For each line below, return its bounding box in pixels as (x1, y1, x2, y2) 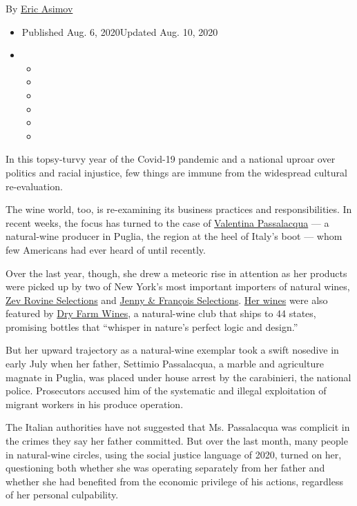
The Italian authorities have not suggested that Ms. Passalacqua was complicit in (6, 420, 350, 434)
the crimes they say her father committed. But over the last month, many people (6, 434, 348, 448)
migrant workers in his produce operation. (6, 396, 184, 411)
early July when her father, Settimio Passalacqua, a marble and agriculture (6, 356, 324, 371)
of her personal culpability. (6, 487, 119, 502)
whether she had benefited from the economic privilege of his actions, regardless (6, 474, 344, 488)
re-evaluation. (6, 179, 63, 193)
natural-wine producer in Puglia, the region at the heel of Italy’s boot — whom (6, 229, 342, 243)
